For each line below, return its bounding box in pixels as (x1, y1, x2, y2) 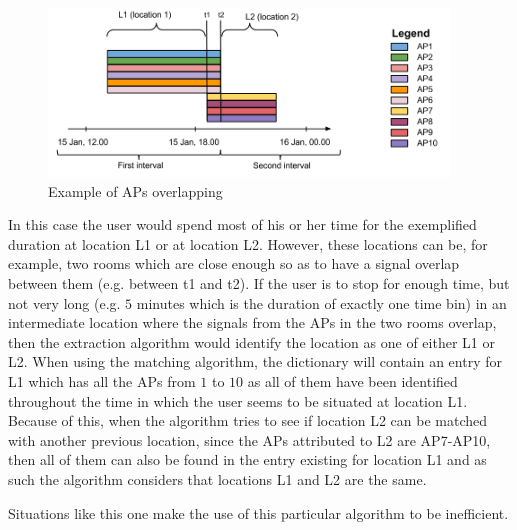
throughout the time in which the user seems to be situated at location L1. (8, 390, 468, 411)
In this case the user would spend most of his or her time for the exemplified (8, 214, 477, 235)
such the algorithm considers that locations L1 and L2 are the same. (8, 469, 427, 489)
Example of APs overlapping (48, 180, 223, 201)
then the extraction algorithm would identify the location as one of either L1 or (8, 331, 495, 352)
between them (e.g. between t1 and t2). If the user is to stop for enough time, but (8, 273, 510, 294)
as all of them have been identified (247, 371, 458, 392)
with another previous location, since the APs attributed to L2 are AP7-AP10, (8, 429, 491, 450)
